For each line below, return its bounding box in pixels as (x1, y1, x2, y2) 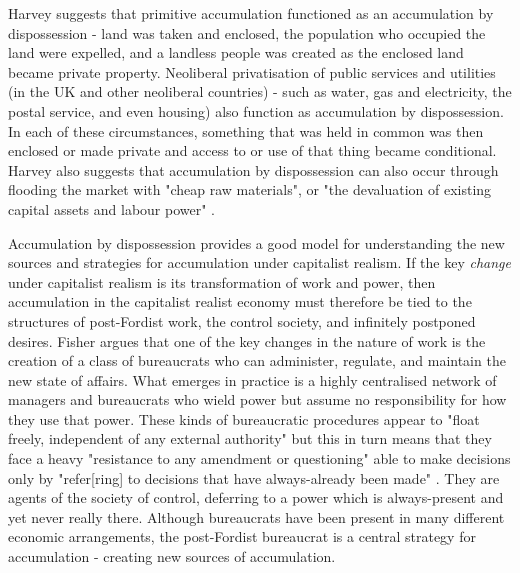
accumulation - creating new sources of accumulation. (8, 546, 336, 567)
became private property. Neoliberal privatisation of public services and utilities (8, 61, 496, 82)
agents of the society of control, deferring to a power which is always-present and (8, 487, 504, 508)
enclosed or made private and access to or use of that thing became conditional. (8, 140, 497, 161)
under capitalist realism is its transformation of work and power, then (8, 271, 436, 292)
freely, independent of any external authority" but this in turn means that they (8, 428, 492, 449)
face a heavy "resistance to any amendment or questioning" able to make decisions (8, 448, 511, 469)
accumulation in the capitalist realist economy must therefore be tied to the (8, 291, 472, 312)
